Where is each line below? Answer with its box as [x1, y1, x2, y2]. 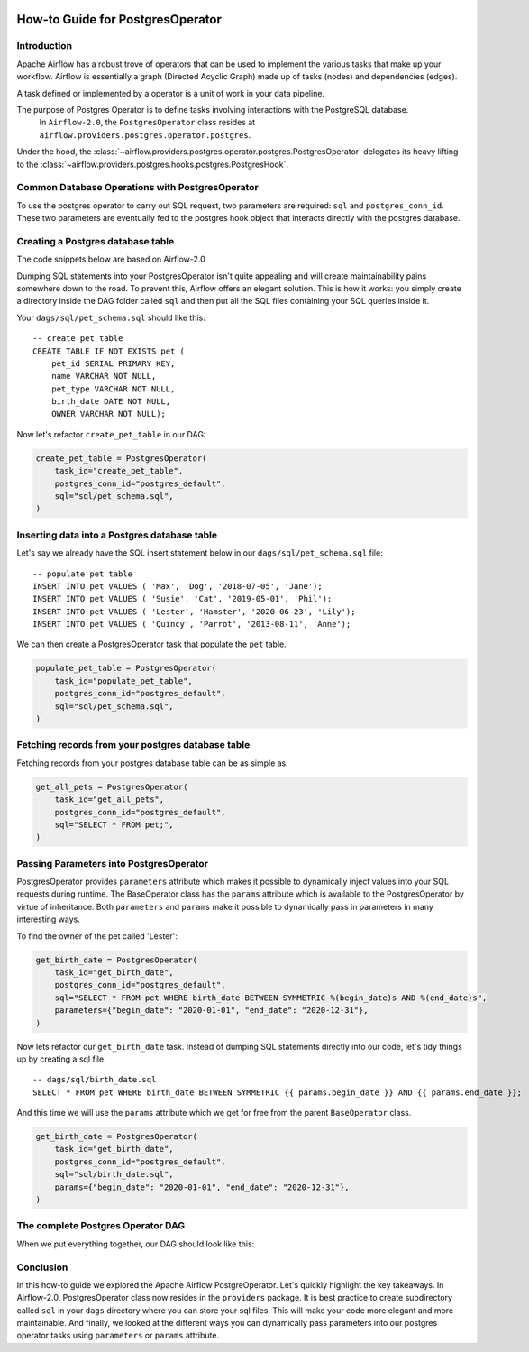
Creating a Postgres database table [16, 235, 175, 247]
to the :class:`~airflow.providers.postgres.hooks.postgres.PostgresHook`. [16, 159, 288, 170]
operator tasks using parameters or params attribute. [16, 1330, 220, 1341]
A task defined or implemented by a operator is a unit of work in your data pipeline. [16, 87, 324, 98]
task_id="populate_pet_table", [54, 676, 193, 685]
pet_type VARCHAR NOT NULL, [50, 383, 176, 394]
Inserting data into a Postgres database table [16, 529, 218, 541]
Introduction [16, 40, 72, 52]
